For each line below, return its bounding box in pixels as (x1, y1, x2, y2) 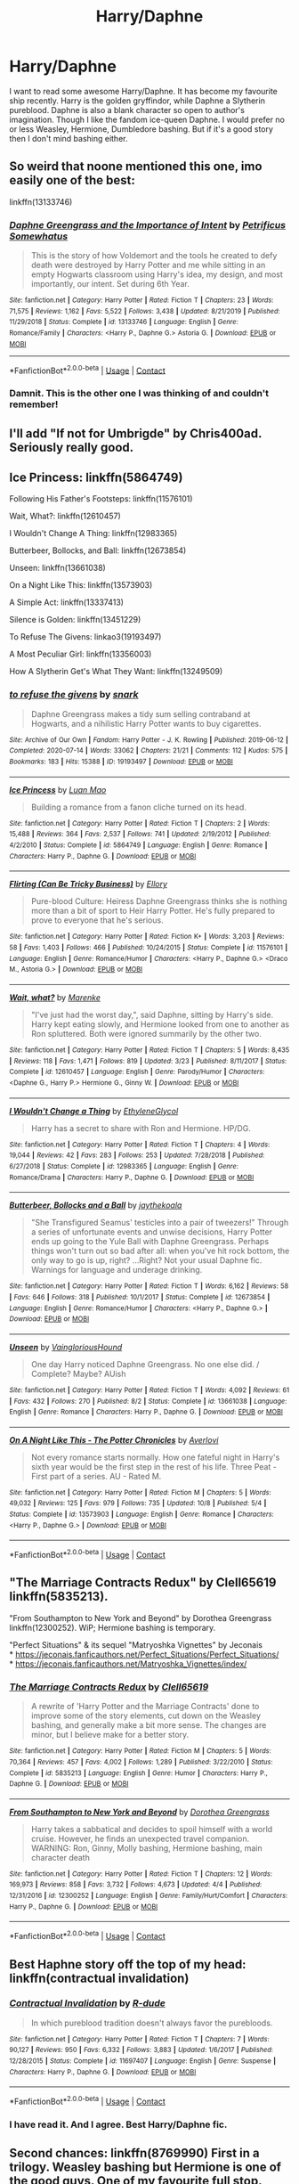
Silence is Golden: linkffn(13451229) (9, 615, 141, 625)
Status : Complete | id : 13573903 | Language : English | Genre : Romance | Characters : (9, 1510, 274, 1520)
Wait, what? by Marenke (9, 991, 101, 1003)
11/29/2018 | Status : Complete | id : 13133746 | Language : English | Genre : (9, 318, 238, 327)
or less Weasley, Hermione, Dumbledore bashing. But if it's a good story (9, 123, 274, 134)
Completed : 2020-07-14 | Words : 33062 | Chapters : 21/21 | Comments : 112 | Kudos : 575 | (9, 746, 288, 755)
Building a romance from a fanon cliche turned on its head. (30, 802, 247, 812)
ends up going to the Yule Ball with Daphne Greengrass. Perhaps (30, 1236, 270, 1247)
